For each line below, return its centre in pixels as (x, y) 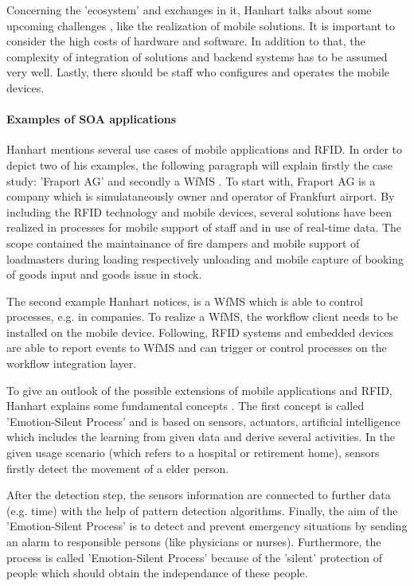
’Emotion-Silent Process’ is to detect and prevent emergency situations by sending (207, 526)
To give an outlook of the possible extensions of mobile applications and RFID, (199, 390)
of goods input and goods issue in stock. (104, 274)
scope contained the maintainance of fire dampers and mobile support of (183, 242)
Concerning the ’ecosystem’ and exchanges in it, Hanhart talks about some (189, 10)
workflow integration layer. (72, 363)
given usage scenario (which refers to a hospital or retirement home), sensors (193, 453)
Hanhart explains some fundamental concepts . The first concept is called (186, 406)
